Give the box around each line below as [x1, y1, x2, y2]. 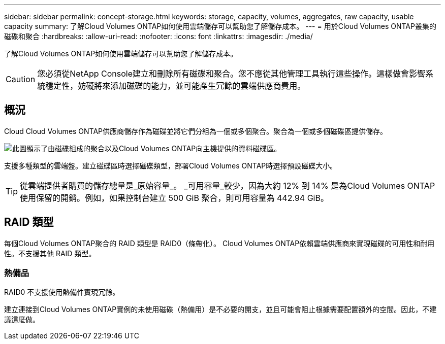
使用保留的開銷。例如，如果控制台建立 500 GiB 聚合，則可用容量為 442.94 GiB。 [20, 192, 329, 203]
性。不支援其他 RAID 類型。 [4, 249, 96, 258]
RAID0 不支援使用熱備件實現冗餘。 [4, 288, 120, 297]
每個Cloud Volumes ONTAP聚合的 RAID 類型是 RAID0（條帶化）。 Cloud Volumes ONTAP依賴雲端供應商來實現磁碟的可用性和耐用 [4, 238, 435, 248]
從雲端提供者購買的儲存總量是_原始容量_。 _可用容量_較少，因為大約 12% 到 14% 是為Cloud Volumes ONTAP [20, 180, 435, 191]
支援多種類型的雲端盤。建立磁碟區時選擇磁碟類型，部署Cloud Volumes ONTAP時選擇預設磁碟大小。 [4, 161, 337, 170]
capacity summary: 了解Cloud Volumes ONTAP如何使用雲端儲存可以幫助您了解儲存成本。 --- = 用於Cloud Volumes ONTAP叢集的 [4, 22, 436, 30]
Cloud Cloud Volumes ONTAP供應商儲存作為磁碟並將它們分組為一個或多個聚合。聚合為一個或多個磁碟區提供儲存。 [4, 126, 388, 135]
